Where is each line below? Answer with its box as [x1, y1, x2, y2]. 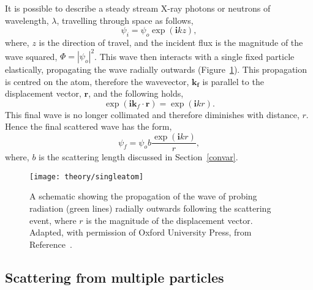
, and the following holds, [88, 87, 184, 100]
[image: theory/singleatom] [29, 172, 144, 181]
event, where [29, 214, 77, 226]
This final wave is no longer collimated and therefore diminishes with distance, [5, 108, 300, 121]
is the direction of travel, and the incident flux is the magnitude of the [39, 35, 303, 48]
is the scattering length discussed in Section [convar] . [39, 151, 238, 163]
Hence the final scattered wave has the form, [5, 120, 172, 133]
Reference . [29, 237, 72, 250]
